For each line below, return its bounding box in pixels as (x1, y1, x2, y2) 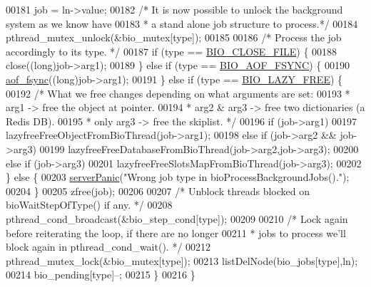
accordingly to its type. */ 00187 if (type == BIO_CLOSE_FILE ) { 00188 (6, 43, 337, 58)
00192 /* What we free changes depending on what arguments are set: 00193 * (6, 85, 350, 100)
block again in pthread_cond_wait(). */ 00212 (6, 239, 211, 254)
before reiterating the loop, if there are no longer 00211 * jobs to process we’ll (6, 225, 346, 240)
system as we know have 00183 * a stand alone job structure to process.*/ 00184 (6, 16, 358, 31)
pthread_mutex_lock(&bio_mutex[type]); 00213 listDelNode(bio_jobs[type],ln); (6, 253, 358, 268)
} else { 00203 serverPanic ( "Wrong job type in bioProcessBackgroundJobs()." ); (6, 169, 350, 184)
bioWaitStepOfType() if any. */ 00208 (6, 197, 173, 212)
